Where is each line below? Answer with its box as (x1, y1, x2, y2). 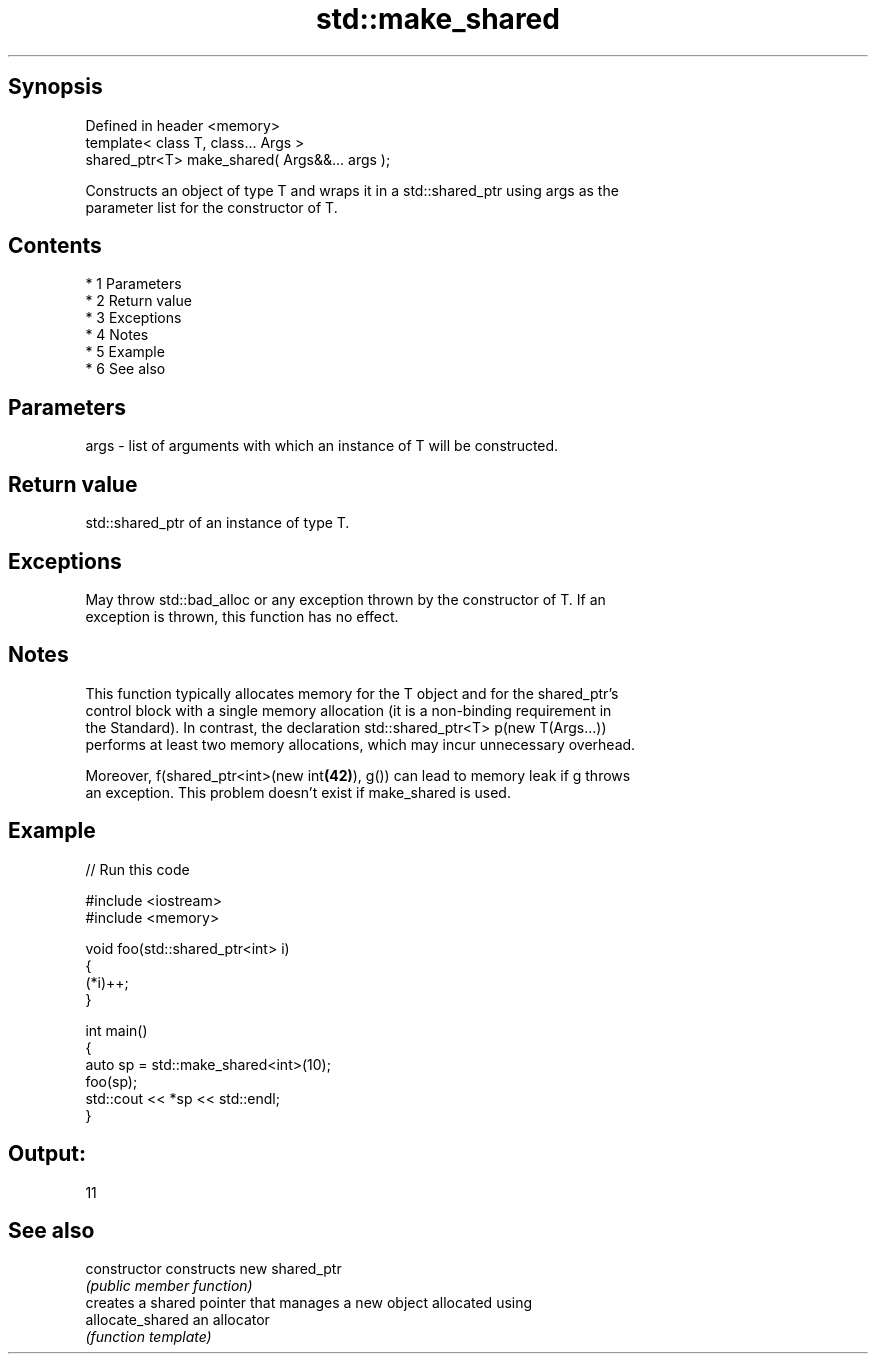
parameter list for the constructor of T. (85, 198, 338, 216)
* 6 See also (85, 360, 166, 378)
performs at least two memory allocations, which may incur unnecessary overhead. (85, 735, 636, 753)
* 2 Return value (85, 292, 192, 310)
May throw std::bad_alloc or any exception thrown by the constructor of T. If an (85, 590, 606, 608)
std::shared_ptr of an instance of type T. (85, 514, 350, 532)
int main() (85, 1021, 148, 1039)
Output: (8, 1141, 86, 1167)
